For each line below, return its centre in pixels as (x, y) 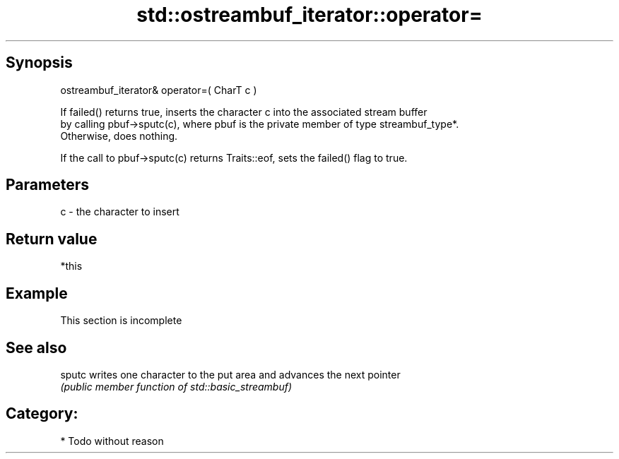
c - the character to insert (120, 212)
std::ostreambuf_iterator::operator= (309, 15)
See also (36, 347)
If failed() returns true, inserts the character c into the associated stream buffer (244, 112)
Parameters (47, 185)
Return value (52, 239)
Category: (42, 414)
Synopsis (39, 63)
